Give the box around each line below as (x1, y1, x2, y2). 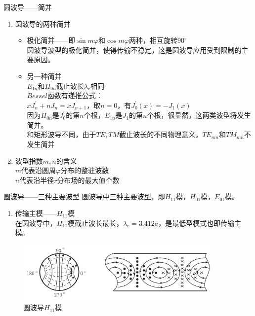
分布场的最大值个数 (57, 175, 120, 185)
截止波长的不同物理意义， (119, 129, 203, 140)
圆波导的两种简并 (15, 18, 71, 29)
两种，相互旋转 (128, 35, 177, 45)
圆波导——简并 (3, 2, 52, 12)
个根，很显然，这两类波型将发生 (147, 110, 251, 120)
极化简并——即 (27, 35, 76, 45)
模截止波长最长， (68, 217, 124, 228)
